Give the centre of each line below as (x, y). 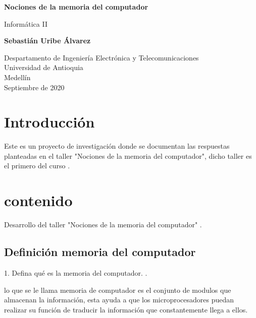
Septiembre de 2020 (34, 87)
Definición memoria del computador (100, 252)
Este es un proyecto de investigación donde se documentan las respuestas (117, 146)
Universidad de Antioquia (44, 67)
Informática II (26, 23)
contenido (38, 200)
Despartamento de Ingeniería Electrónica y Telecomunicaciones (101, 57)
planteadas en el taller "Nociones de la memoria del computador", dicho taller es (128, 155)
